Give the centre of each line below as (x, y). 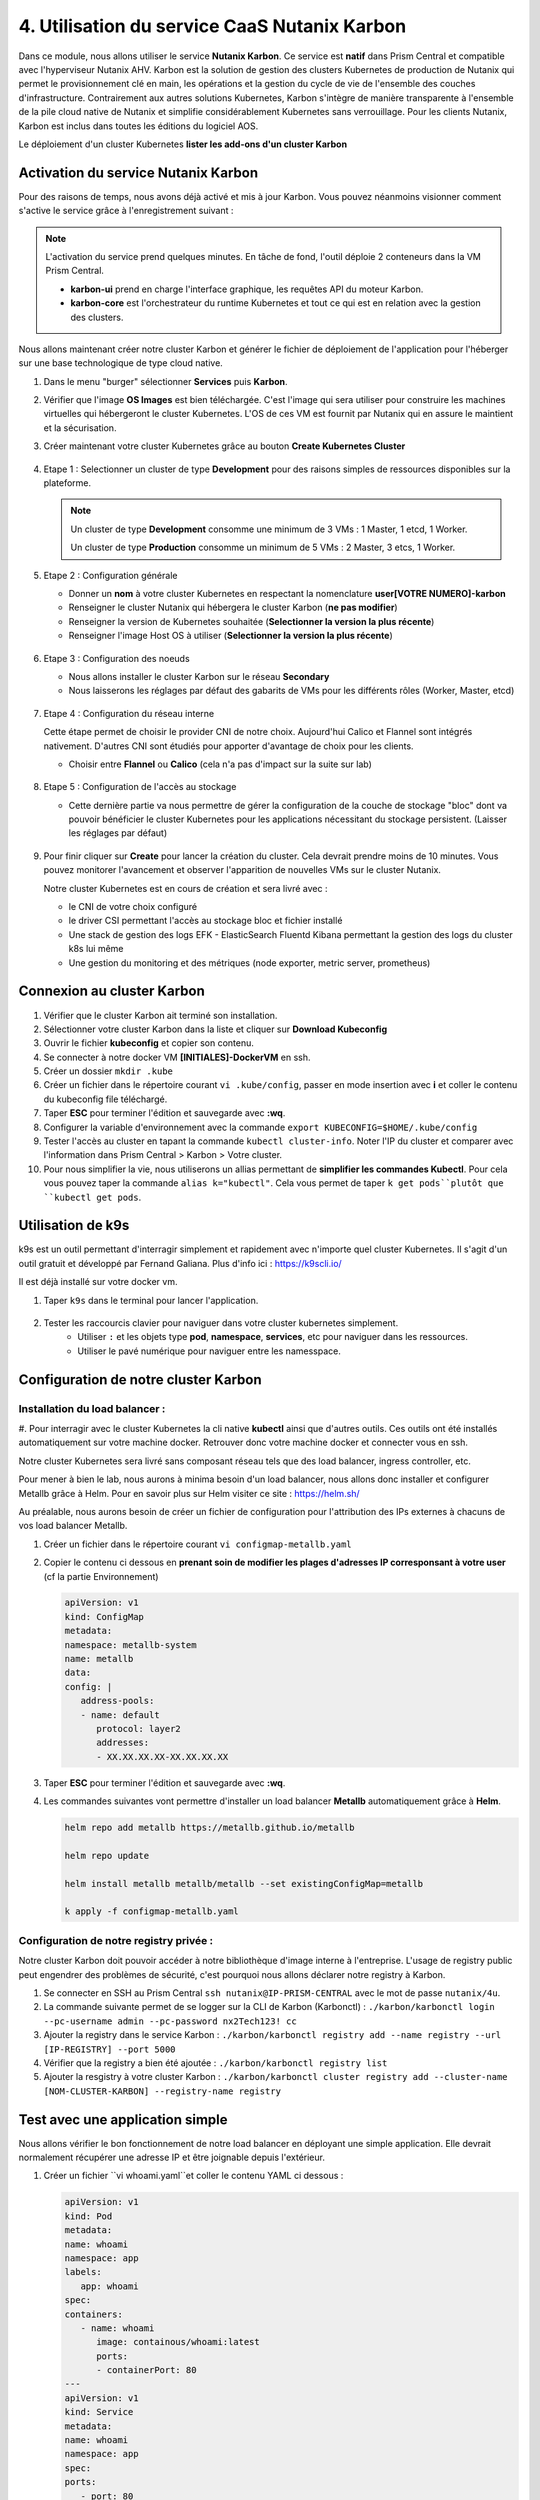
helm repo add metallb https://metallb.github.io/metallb (209, 1828)
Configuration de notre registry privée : (116, 1940)
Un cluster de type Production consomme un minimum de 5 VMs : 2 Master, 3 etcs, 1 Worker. (263, 547)
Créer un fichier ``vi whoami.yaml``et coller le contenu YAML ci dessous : (193, 2176)
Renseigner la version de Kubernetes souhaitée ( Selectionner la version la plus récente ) (251, 621)
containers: (94, 2314)
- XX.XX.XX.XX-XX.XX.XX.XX (162, 1756)
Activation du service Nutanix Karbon (138, 172)
